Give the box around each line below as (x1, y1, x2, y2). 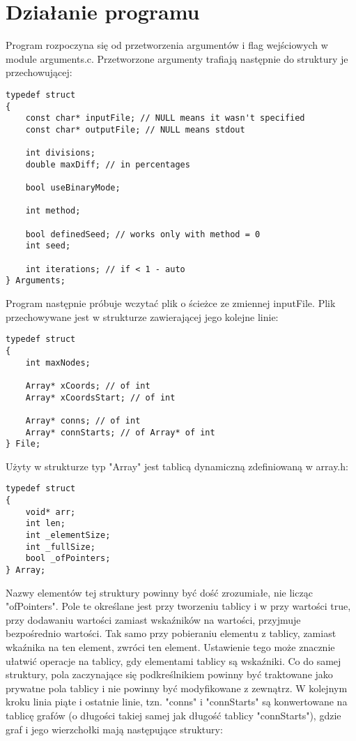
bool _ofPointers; (25, 553, 111, 564)
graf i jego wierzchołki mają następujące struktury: (6, 721, 223, 736)
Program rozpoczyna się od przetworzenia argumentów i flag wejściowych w (6, 38, 328, 52)
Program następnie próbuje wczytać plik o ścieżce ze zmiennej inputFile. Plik (6, 296, 336, 310)
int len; (25, 518, 65, 529)
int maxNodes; (25, 357, 91, 368)
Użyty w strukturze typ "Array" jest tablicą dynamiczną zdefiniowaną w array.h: (6, 458, 348, 473)
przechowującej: (6, 65, 72, 80)
